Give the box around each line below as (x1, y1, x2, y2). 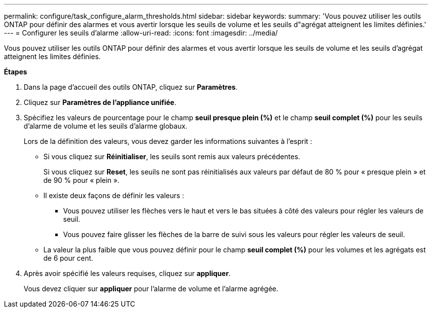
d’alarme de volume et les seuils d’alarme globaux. (24, 122, 187, 130)
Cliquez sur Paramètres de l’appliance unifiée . (24, 98, 177, 106)
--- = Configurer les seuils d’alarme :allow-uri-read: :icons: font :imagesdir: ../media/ (4, 29, 278, 37)
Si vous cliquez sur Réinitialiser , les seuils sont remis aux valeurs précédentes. (43, 152, 300, 161)
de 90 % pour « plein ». (43, 176, 120, 184)
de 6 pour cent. (43, 254, 93, 262)
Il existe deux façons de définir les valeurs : (43, 191, 184, 200)
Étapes (4, 68, 27, 76)
